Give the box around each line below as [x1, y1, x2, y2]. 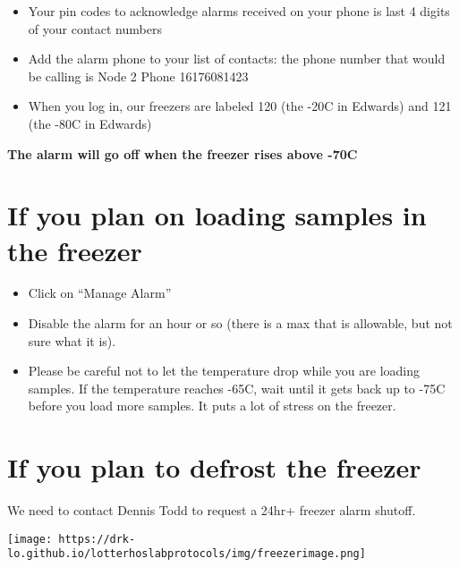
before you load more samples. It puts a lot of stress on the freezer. [28, 396, 396, 415]
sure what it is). [28, 331, 116, 350]
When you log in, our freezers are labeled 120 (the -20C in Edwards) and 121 [28, 97, 452, 115]
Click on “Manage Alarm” [28, 283, 172, 302]
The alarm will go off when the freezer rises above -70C [7, 144, 358, 163]
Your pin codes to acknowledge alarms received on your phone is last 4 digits [28, 2, 450, 20]
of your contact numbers [28, 19, 162, 38]
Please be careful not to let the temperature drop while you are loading [28, 361, 420, 380]
